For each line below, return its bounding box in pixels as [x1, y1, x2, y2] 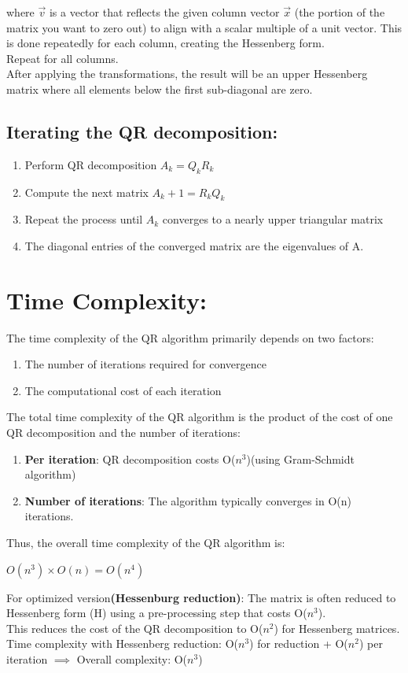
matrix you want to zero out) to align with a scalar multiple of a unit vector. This [6, 19, 402, 35]
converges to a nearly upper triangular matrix [162, 211, 384, 227]
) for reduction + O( [249, 635, 348, 652]
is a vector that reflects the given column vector [49, 4, 280, 20]
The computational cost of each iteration [24, 382, 222, 398]
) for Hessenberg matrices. [274, 619, 400, 636]
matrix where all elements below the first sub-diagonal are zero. [6, 80, 313, 97]
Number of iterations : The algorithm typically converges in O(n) [24, 492, 351, 508]
